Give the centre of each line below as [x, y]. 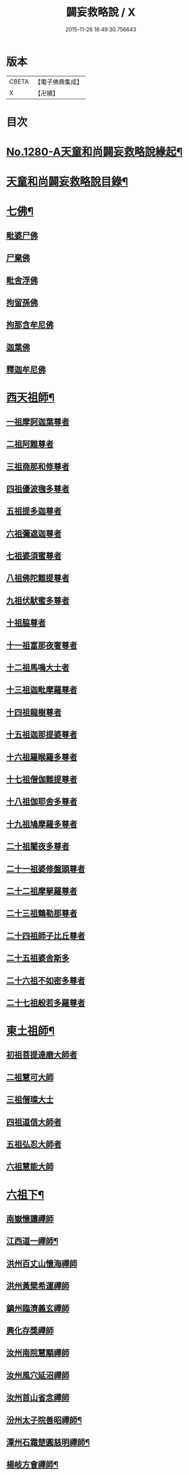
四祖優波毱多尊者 [38, 489]
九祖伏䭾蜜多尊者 [38, 601]
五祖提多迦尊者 [34, 511]
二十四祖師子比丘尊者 [46, 936]
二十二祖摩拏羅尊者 [42, 891]
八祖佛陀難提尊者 [38, 578]
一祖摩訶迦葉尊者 [38, 422]
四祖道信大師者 [34, 1122]
